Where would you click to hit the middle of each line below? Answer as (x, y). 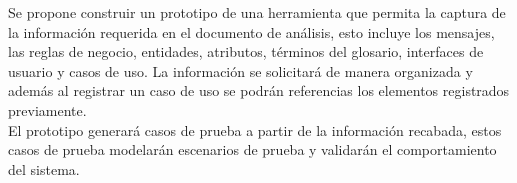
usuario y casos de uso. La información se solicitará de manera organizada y (240, 70)
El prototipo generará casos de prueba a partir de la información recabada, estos (255, 129)
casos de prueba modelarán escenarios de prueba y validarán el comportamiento (252, 149)
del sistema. (44, 168)
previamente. (47, 109)
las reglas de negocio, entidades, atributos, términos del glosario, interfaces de (246, 51)
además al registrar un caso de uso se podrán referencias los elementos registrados (259, 90)
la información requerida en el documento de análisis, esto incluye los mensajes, (251, 31)
